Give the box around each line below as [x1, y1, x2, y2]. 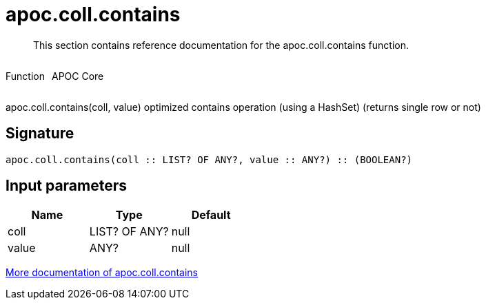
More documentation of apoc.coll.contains [6, 266, 199, 279]
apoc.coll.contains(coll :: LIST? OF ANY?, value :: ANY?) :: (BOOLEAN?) [6, 154, 413, 165]
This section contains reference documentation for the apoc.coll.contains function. [33, 39, 409, 51]
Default [191, 208, 231, 222]
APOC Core [51, 70, 104, 82]
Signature [6, 125, 74, 143]
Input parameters [6, 177, 128, 195]
